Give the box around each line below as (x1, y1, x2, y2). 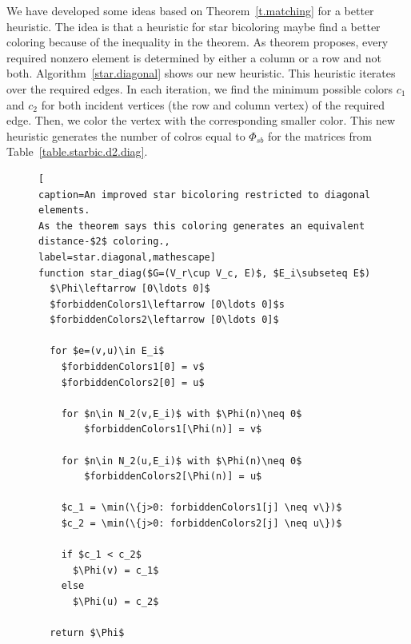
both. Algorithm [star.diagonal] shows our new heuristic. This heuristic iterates (6, 65, 396, 81)
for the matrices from (267, 127, 372, 144)
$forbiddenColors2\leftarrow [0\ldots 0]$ (50, 314, 279, 326)
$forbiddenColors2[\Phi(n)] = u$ (84, 471, 262, 483)
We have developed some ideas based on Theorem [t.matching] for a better (6, 2, 374, 18)
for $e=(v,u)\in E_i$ (50, 345, 165, 357)
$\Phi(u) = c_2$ (72, 595, 159, 607)
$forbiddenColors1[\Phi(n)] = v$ (84, 423, 262, 435)
